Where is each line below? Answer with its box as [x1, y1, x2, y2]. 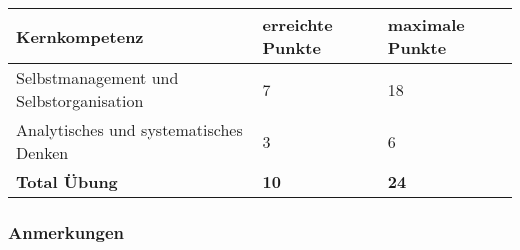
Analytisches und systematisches [16, 118, 243, 141]
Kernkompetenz [16, 24, 144, 48]
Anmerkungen [8, 219, 125, 244]
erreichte [262, 13, 333, 36]
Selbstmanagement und [16, 66, 179, 89]
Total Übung [16, 170, 118, 193]
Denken [16, 141, 69, 164]
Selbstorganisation [16, 89, 144, 112]
